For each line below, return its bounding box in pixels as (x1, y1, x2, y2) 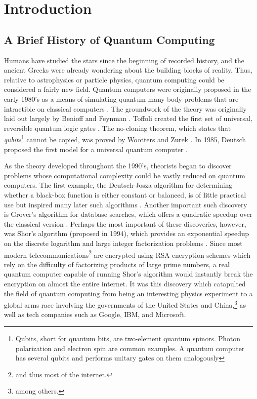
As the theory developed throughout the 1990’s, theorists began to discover (4, 160, 232, 171)
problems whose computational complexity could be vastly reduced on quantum (4, 170, 245, 180)
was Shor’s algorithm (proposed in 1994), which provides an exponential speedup (4, 228, 249, 239)
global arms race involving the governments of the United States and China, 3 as (4, 298, 246, 310)
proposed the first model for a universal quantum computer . (4, 144, 188, 154)
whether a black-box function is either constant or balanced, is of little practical (4, 189, 246, 199)
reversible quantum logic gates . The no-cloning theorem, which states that (4, 122, 231, 133)
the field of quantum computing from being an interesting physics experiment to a (4, 288, 253, 298)
